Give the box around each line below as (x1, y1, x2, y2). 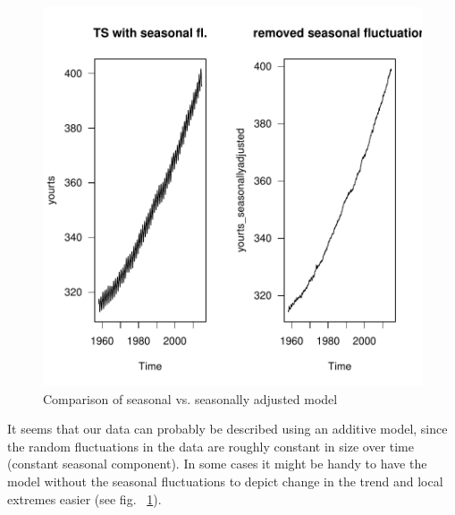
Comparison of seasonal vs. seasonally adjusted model (43, 389, 338, 408)
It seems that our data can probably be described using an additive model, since (7, 419, 448, 438)
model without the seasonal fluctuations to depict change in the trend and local (7, 471, 443, 490)
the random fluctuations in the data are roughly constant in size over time (7, 436, 414, 455)
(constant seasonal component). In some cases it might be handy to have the (7, 454, 427, 473)
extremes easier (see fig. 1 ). (7, 489, 162, 508)
